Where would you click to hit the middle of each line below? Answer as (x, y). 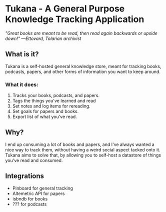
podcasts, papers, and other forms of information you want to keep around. (83, 71)
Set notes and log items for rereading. (51, 106)
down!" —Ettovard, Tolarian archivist (43, 38)
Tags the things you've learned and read (54, 101)
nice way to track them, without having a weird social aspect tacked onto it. (83, 149)
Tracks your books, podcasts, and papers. (56, 95)
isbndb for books (30, 198)
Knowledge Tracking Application (75, 19)
